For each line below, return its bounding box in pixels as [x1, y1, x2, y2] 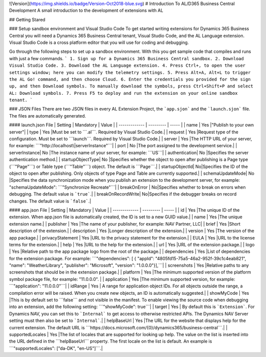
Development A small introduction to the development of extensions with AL [9, 7, 164, 13]
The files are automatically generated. [9, 113, 86, 119]
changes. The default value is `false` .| [9, 198, 91, 204]
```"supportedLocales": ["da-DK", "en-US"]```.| [9, 345, 103, 351]
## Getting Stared [9, 16, 45, 22]
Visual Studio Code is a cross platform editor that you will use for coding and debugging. [9, 40, 189, 45]
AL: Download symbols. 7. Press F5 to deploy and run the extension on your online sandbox [9, 90, 238, 96]
